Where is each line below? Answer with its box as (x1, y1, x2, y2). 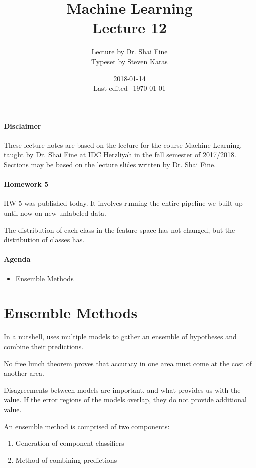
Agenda (4, 254, 31, 264)
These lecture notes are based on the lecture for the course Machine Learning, (4, 139, 242, 150)
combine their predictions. (4, 341, 84, 351)
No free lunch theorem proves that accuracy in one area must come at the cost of (4, 358, 252, 368)
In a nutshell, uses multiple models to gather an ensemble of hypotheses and (4, 331, 237, 342)
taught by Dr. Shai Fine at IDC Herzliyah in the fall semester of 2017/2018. (4, 149, 236, 160)
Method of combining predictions (15, 454, 117, 465)
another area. (4, 368, 44, 378)
